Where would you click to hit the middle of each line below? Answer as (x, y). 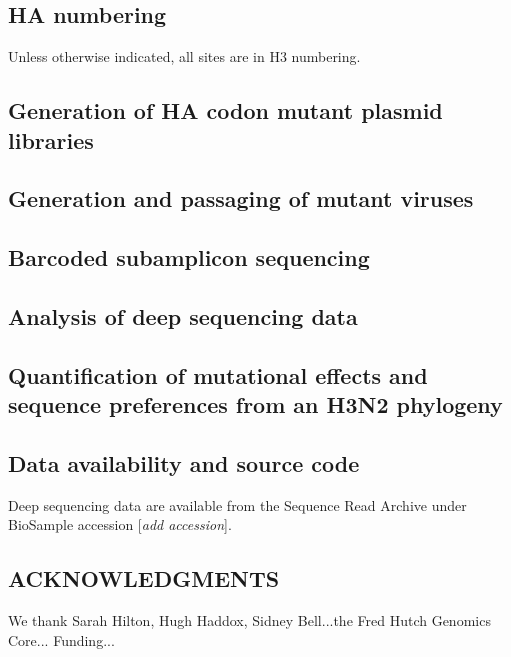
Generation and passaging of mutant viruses (241, 198)
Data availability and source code (184, 462)
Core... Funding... (61, 639)
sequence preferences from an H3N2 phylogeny (255, 404)
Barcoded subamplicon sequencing (189, 257)
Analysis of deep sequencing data (183, 315)
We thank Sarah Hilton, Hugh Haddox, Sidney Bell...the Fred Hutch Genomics (249, 620)
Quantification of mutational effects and (218, 374)
